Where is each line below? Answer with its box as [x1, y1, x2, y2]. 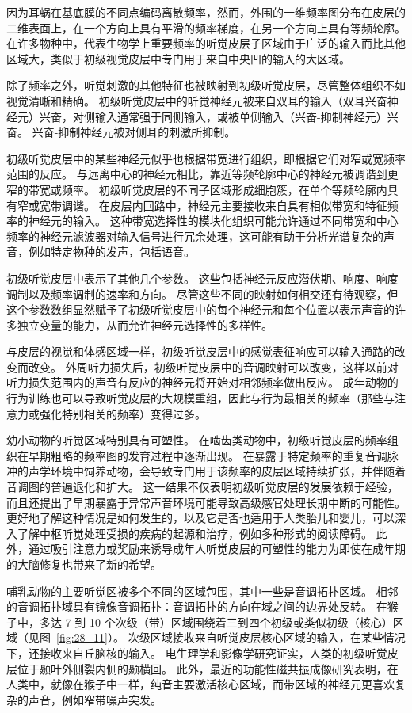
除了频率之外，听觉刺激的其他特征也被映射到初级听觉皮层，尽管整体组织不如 [6, 77, 406, 93]
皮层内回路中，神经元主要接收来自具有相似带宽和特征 [109, 196, 387, 213]
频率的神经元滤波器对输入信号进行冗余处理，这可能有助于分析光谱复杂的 [6, 227, 383, 244]
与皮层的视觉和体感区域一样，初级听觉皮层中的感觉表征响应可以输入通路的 [6, 343, 395, 360]
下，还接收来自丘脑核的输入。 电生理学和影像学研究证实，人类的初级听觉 [6, 644, 387, 661]
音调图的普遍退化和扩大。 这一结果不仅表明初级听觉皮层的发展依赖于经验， [6, 479, 399, 495]
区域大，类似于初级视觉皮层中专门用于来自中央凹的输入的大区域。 [6, 50, 350, 67]
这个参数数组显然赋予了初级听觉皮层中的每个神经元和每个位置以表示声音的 [6, 301, 395, 318]
